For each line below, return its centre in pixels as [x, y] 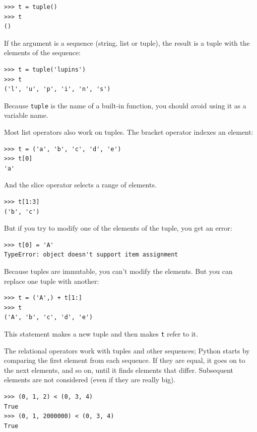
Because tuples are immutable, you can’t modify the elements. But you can [118, 271]
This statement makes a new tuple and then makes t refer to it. [101, 333]
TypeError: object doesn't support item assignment [91, 255]
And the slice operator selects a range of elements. [80, 185]
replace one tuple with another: [52, 281]
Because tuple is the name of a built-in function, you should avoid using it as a [125, 105]
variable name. [26, 115]
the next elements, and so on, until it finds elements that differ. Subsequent [119, 370]
